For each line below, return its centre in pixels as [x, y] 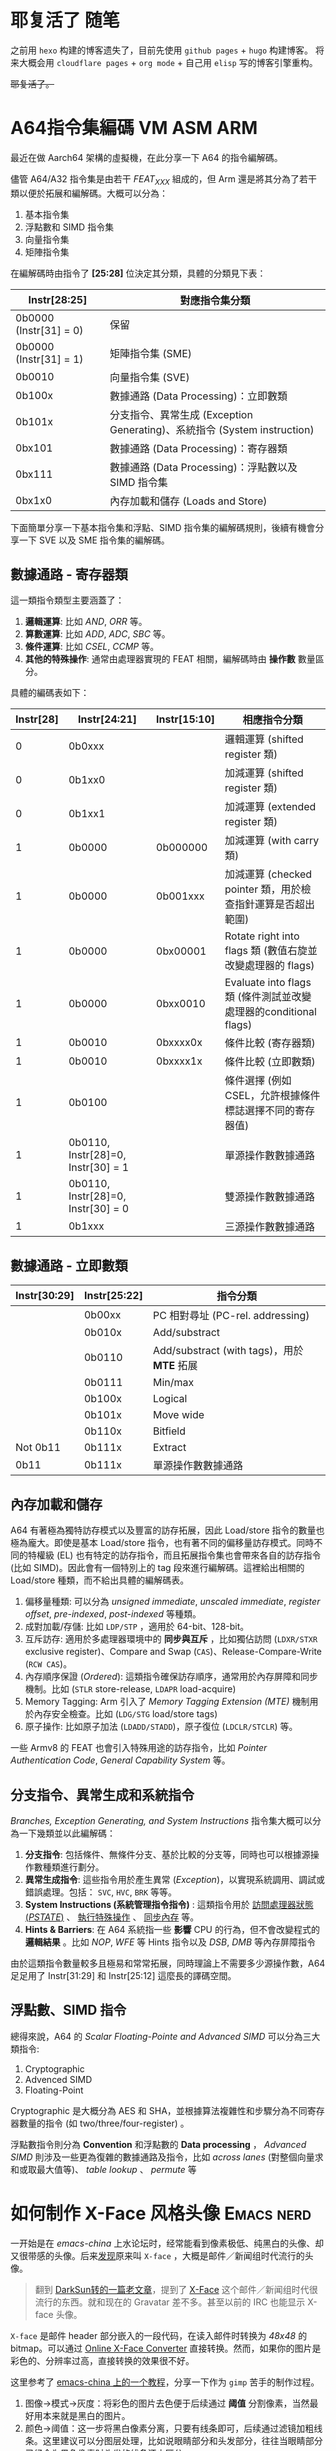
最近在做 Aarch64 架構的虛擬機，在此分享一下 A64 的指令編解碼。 [146, 157]
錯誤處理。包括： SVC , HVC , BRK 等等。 [101, 1892]
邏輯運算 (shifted [264, 739]
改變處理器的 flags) [269, 966]
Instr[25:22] [113, 1296]
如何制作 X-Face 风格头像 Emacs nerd [161, 2213]
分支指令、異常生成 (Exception [181, 414]
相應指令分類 [272, 720]
